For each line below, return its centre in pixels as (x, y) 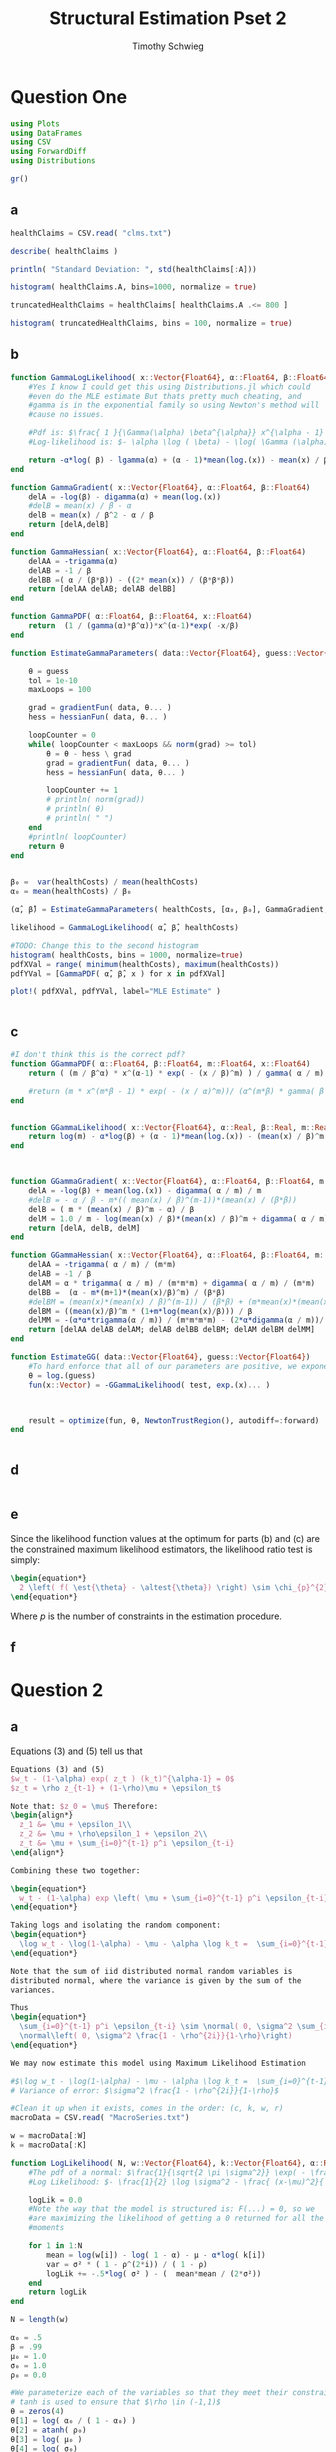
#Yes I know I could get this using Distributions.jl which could (169, 387)
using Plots (35, 123)
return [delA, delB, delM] (84, 1228)
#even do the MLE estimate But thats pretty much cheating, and (165, 396)
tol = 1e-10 (53, 680)
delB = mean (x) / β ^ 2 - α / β (91, 515)
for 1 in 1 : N (55, 2246)
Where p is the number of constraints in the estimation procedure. (146, 1616)
